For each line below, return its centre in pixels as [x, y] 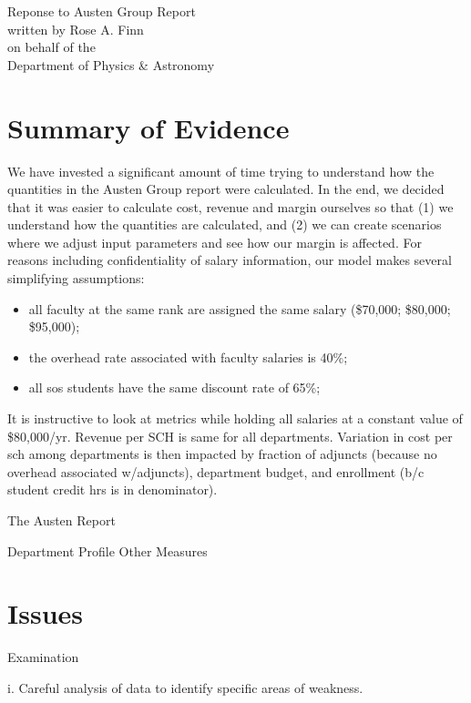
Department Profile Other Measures [108, 550]
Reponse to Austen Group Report [102, 11]
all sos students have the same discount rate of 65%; [174, 387]
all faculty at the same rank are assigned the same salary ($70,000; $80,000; [240, 308]
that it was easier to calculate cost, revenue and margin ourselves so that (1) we [230, 206]
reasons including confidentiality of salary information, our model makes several [230, 260]
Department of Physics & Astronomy [111, 64]
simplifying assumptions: [76, 278]
